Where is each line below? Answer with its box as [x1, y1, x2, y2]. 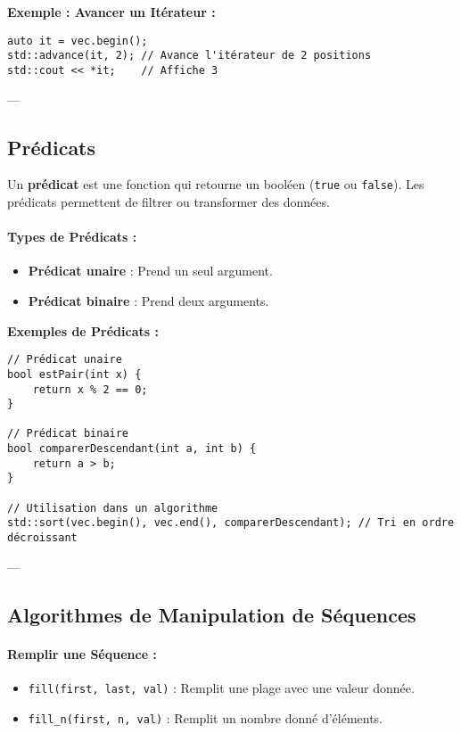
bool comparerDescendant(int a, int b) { [7, 442, 257, 456]
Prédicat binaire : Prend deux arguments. [28, 292, 269, 309]
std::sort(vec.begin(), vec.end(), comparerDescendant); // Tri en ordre [7, 516, 455, 530]
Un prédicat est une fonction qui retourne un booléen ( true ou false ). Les [7, 175, 424, 194]
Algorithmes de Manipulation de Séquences [7, 600, 416, 628]
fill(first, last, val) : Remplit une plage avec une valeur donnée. [28, 678, 415, 696]
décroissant [7, 531, 78, 545]
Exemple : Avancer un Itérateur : [7, 3, 216, 21]
